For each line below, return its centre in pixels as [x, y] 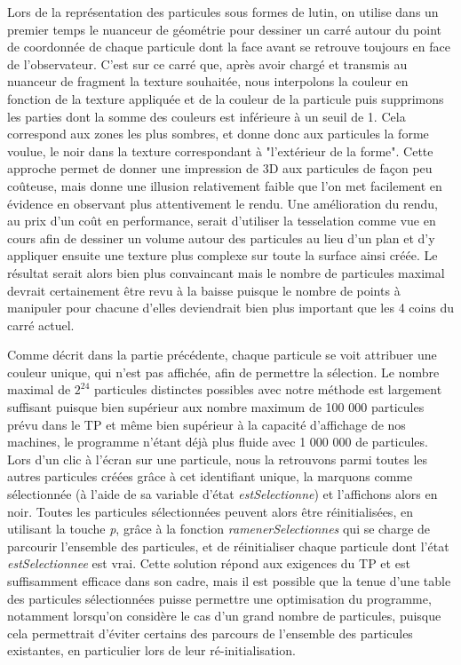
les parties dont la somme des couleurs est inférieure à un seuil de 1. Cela [207, 116]
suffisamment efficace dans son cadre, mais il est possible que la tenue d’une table [229, 581]
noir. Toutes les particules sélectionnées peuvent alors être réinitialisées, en [210, 511]
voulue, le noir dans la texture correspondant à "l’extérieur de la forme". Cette [220, 150]
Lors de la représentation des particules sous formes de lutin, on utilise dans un [223, 12]
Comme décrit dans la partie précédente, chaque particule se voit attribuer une [222, 355]
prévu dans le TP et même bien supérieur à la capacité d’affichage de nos [207, 424]
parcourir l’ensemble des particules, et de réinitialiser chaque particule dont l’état [228, 546]
